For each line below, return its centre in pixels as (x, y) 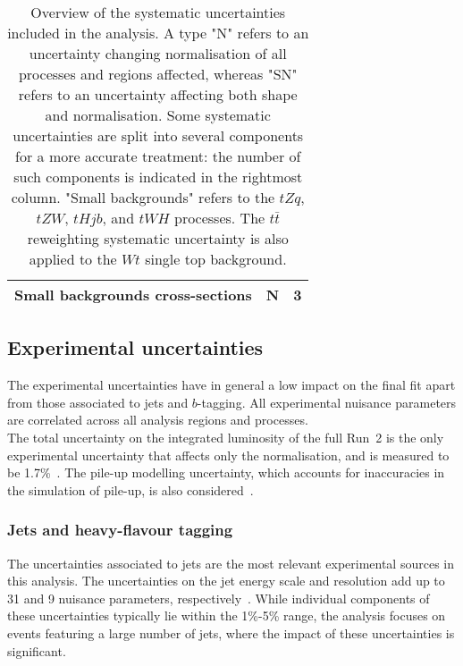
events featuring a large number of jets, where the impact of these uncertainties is (231, 632)
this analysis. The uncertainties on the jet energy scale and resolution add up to (226, 581)
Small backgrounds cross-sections (133, 295)
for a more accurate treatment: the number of (158, 156)
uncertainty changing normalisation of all (158, 53)
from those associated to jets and (98, 402)
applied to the (73, 259)
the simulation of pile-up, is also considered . (130, 489)
